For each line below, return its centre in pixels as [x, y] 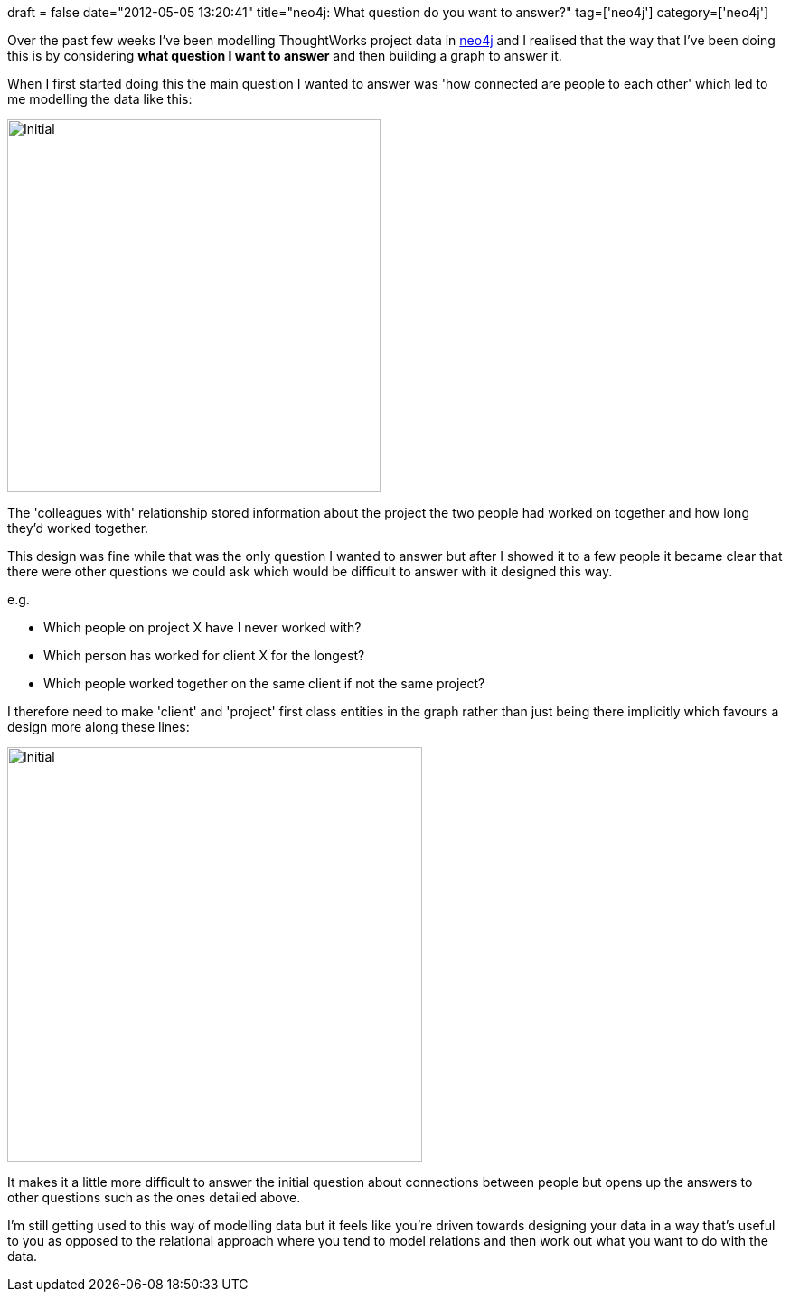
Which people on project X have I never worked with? [202, 627]
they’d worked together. [78, 528]
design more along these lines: [99, 727]
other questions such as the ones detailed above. [154, 1197]
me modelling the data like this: [100, 99]
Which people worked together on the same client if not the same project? [264, 683]
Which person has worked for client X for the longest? [204, 655]
